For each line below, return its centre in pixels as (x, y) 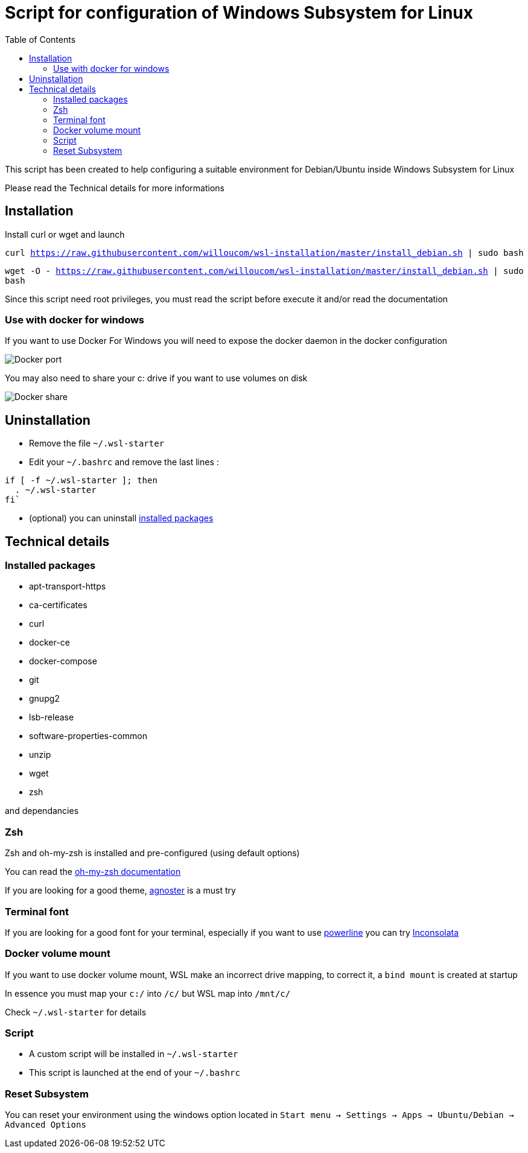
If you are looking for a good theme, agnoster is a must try (120, 891)
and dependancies (42, 811)
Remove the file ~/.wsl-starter (97, 443)
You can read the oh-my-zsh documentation (93, 872)
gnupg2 (44, 699)
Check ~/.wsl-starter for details (76, 1012)
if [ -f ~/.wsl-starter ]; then (81, 481)
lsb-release (52, 717)
